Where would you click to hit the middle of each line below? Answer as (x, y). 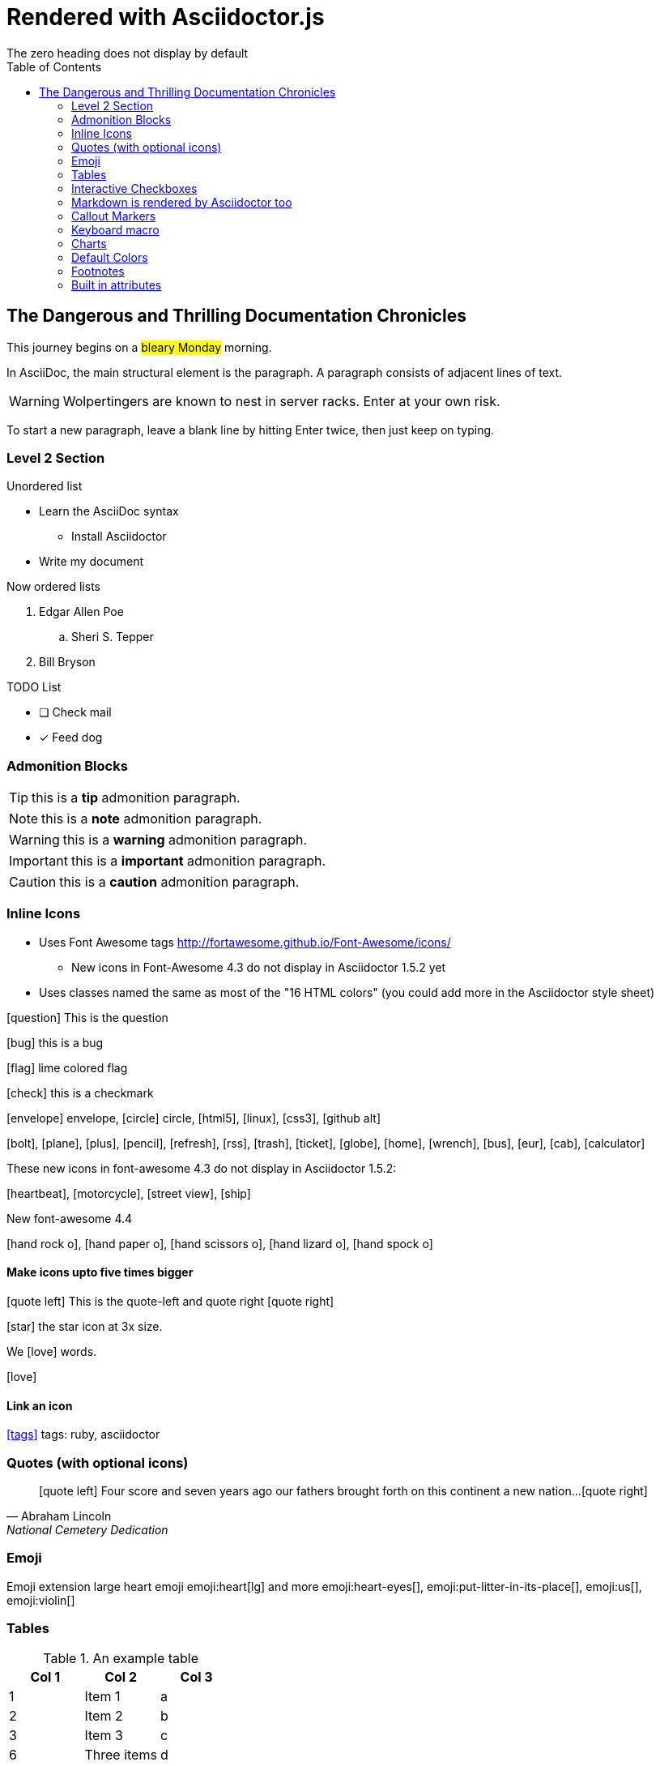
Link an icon (40, 1405)
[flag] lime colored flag (67, 1067)
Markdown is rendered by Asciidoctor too (182, 202)
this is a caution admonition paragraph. (179, 882)
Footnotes (98, 271)
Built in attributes (117, 284)
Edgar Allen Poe (81, 612)
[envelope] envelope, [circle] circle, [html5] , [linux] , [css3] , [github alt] (194, 1118)
